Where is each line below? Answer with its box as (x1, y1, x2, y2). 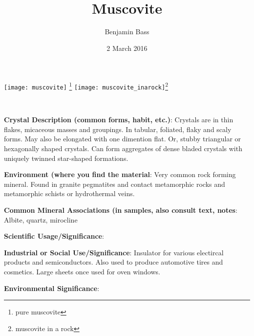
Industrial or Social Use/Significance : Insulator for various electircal (4, 247, 224, 257)
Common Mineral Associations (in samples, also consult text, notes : (4, 204, 237, 215)
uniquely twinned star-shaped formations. (4, 153, 128, 163)
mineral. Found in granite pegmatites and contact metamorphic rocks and (4, 179, 225, 189)
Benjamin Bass (105, 26, 149, 37)
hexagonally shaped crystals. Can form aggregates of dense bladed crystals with (4, 143, 242, 153)
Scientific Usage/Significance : (4, 231, 104, 241)
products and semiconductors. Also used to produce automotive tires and (4, 257, 223, 267)
